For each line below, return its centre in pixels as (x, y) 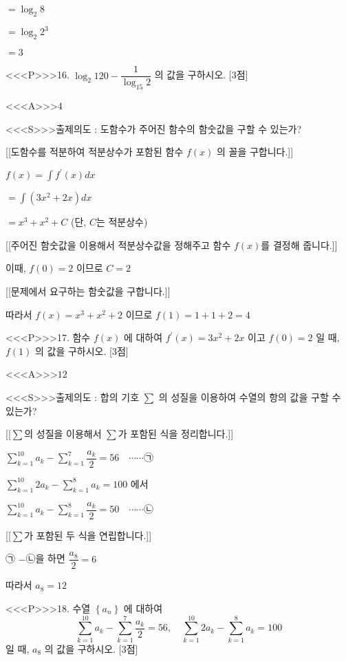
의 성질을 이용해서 (63, 434)
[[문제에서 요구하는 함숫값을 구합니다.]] (88, 291)
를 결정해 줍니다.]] (299, 245)
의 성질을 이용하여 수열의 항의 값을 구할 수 (250, 397)
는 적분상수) (122, 222)
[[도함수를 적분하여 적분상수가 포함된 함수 (95, 152)
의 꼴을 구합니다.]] (255, 152)
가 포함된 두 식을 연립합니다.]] (88, 535)
